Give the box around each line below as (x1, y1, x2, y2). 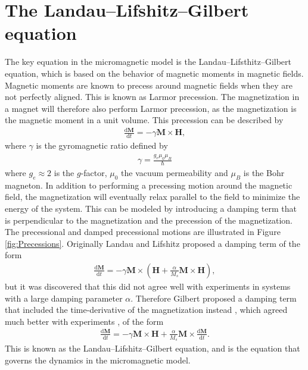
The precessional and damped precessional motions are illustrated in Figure (5, 225, 281, 238)
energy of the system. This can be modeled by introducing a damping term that (5, 202, 297, 214)
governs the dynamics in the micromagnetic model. (5, 353, 191, 366)
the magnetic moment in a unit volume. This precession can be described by (5, 114, 284, 126)
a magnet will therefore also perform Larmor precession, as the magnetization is (5, 102, 297, 114)
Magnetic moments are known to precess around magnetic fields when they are (5, 79, 293, 91)
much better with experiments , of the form (5, 315, 164, 327)
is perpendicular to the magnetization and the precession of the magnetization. (5, 214, 293, 226)
